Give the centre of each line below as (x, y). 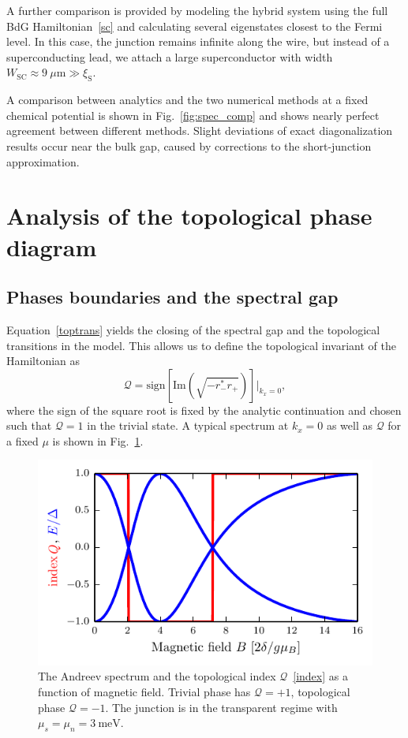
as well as (349, 425)
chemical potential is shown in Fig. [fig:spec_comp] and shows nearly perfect (193, 115)
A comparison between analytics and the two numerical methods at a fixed (187, 100)
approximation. (43, 161)
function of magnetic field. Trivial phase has (144, 691)
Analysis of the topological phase (189, 216)
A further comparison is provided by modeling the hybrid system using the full (197, 10)
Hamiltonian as (43, 361)
